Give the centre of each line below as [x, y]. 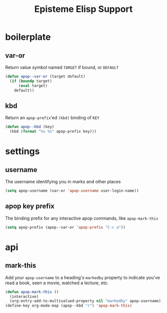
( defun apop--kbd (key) [30, 127]
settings [22, 151]
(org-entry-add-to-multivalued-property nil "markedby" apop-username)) [86, 301]
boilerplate [28, 37]
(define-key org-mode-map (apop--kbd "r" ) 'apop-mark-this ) [69, 306]
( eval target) [33, 85]
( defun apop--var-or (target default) [45, 77]
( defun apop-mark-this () [32, 292]
